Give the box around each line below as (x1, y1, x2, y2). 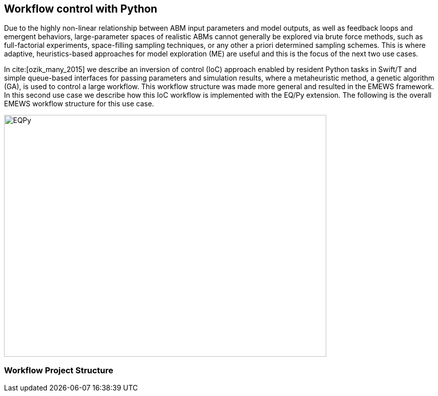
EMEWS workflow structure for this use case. (4, 99, 154, 108)
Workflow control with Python (4, 3, 158, 15)
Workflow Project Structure (4, 365, 114, 375)
